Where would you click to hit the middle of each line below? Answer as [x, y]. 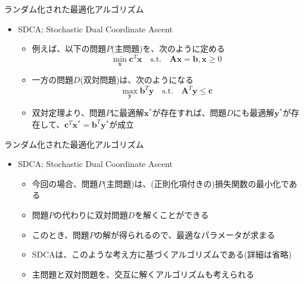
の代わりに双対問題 [91, 214]
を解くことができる [172, 214]
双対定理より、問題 [69, 113]
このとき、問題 [61, 234]
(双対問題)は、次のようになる [137, 80]
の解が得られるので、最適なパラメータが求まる [185, 234]
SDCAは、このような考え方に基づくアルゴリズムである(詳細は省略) [162, 254]
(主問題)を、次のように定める [168, 49]
